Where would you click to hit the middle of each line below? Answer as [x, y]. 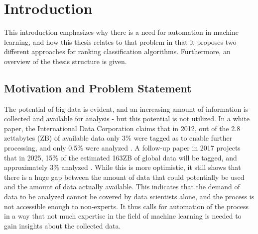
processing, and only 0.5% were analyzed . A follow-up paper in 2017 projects [122, 148]
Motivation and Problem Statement [98, 88]
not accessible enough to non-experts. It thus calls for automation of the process [127, 206]
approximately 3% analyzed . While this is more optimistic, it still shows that [123, 167]
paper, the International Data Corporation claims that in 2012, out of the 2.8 [122, 128]
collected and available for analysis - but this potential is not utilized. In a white [127, 118]
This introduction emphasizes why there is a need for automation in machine [121, 32]
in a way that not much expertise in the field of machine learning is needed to [123, 216]
